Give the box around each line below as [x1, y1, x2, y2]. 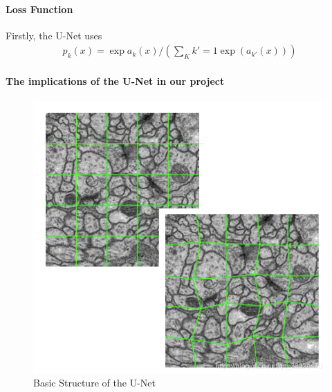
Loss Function [6, 1, 73, 16]
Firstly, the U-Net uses [6, 28, 102, 42]
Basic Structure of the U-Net [33, 375, 156, 390]
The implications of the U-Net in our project [6, 74, 225, 88]
